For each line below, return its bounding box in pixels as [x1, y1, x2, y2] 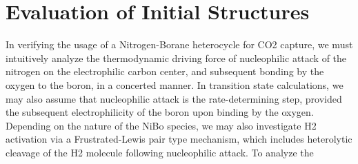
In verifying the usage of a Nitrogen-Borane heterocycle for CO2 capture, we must [6, 37, 353, 52]
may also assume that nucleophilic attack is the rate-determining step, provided [6, 91, 342, 105]
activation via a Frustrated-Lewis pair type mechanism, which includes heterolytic [6, 132, 352, 146]
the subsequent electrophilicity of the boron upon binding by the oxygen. [6, 105, 314, 119]
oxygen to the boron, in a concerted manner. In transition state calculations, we [6, 77, 344, 92]
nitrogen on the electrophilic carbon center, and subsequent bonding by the [6, 64, 324, 79]
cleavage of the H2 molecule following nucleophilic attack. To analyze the [6, 145, 314, 159]
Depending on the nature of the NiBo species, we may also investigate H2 [6, 118, 317, 132]
